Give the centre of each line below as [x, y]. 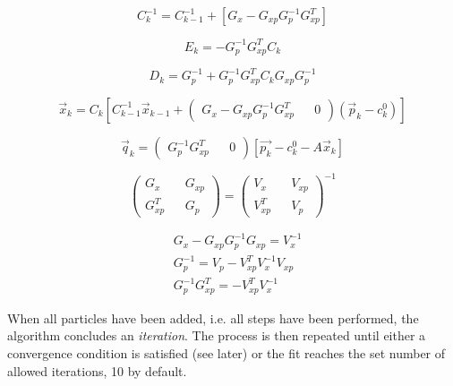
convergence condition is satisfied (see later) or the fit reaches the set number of [226, 353]
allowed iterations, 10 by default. [97, 370]
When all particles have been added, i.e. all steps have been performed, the [213, 317]
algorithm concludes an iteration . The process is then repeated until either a [217, 335]
